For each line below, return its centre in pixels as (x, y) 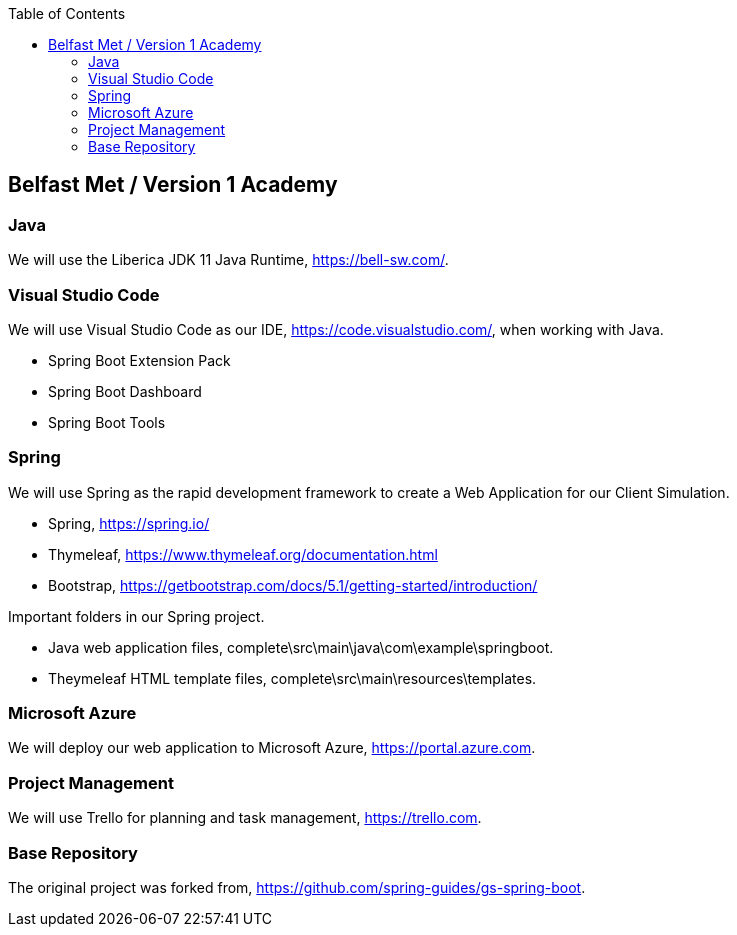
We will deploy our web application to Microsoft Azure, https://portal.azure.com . (272, 748)
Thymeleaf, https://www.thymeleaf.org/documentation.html (243, 554)
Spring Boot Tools (107, 422)
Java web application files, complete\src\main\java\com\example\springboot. (301, 647)
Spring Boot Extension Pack (139, 360)
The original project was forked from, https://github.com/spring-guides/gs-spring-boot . (297, 887)
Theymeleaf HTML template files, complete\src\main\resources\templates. (292, 678)
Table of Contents (67, 13)
